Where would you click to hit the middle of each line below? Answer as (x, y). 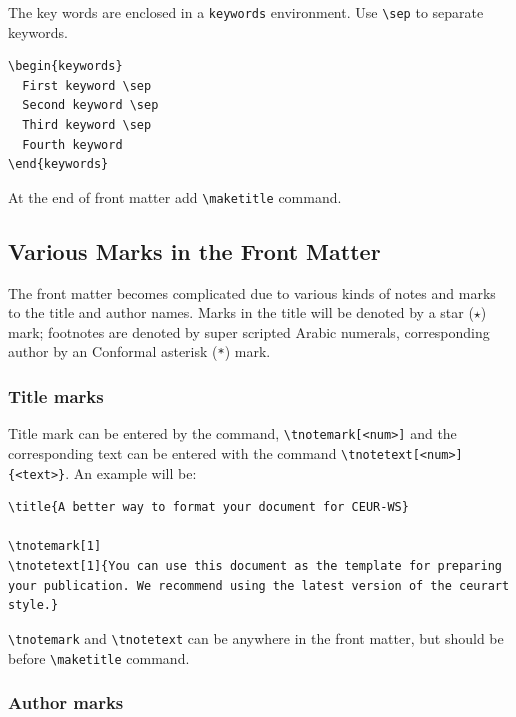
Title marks (56, 396)
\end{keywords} (58, 164)
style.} (33, 605)
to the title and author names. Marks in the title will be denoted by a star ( (241, 312)
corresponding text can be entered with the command (172, 452)
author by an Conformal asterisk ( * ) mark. (139, 351)
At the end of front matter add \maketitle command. (175, 196)
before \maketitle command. (99, 657)
